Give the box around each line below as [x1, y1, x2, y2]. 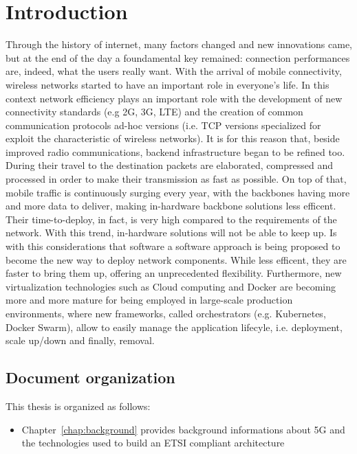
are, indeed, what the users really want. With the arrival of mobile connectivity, [6, 64, 342, 78]
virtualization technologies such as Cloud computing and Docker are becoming [6, 279, 336, 293]
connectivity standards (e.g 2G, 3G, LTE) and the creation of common [6, 104, 303, 119]
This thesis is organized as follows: [6, 398, 151, 413]
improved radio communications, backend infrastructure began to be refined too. [6, 144, 345, 159]
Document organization [6, 367, 175, 388]
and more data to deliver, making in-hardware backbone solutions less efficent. [6, 198, 336, 213]
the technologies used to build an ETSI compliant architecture [21, 435, 285, 450]
